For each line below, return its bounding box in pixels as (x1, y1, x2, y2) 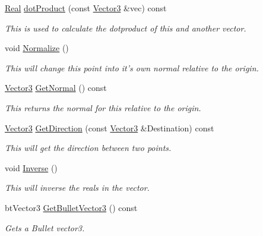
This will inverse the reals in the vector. (5, 181, 150, 194)
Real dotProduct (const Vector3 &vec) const (5, 2, 167, 14)
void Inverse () (5, 161, 58, 174)
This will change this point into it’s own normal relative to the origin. (5, 61, 259, 74)
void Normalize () (5, 42, 69, 54)
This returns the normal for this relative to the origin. (5, 101, 201, 114)
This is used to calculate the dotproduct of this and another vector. (5, 21, 246, 34)
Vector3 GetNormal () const (5, 81, 107, 94)
